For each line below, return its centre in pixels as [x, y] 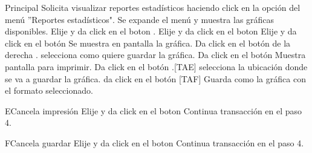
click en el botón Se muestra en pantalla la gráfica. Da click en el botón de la [148, 43]
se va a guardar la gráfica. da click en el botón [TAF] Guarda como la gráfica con [155, 78]
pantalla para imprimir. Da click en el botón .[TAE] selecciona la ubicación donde [156, 66]
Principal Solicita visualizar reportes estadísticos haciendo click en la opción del [153, 7]
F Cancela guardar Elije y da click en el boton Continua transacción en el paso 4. [154, 142]
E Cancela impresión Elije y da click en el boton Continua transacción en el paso [154, 110]
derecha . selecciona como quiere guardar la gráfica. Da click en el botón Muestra [155, 55]
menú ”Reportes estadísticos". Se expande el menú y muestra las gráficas [140, 19]
